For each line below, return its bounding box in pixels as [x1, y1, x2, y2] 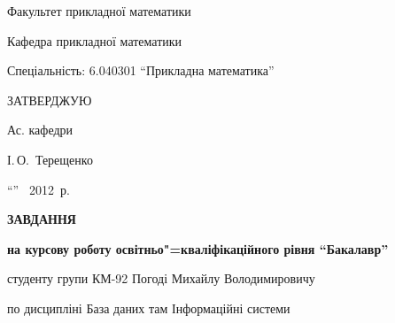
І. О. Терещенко [7, 150, 93, 168]
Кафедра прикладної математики [7, 31, 182, 50]
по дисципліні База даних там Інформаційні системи [7, 298, 290, 317]
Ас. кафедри [7, 120, 74, 139]
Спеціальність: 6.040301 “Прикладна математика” [7, 61, 275, 80]
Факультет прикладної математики [7, 2, 191, 19]
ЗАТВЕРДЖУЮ [7, 90, 92, 109]
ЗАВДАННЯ [7, 210, 76, 228]
